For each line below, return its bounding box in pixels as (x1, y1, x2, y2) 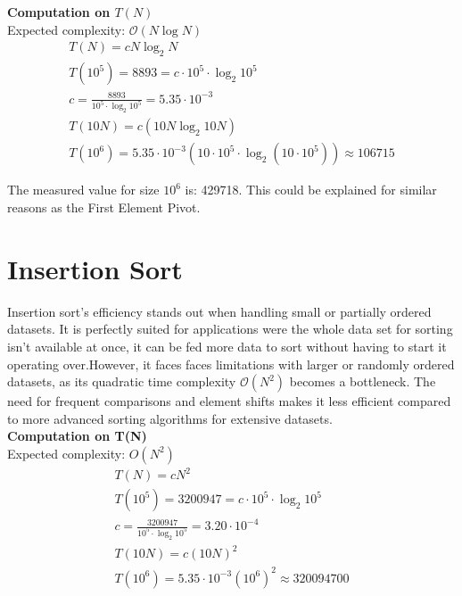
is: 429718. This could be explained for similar (185, 180, 437, 199)
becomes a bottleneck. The (289, 372, 436, 391)
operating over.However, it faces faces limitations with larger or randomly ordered (7, 354, 455, 373)
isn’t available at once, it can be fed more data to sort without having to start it (7, 336, 447, 355)
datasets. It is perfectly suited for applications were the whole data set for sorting (7, 319, 453, 338)
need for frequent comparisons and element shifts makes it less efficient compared (7, 392, 451, 410)
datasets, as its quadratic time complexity (7, 372, 236, 391)
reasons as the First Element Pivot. (7, 198, 201, 217)
